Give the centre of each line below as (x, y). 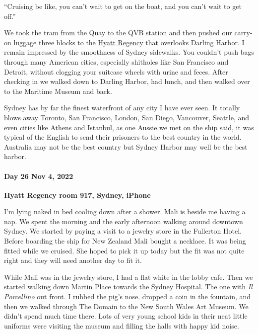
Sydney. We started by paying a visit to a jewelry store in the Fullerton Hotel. (123, 231)
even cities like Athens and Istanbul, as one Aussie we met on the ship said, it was (129, 127)
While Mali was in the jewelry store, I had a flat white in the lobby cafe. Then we (129, 277)
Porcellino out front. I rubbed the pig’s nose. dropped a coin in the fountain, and (128, 296)
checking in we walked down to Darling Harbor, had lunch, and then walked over (127, 81)
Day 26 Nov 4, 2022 (39, 176)
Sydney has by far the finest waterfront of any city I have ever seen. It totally (122, 108)
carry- (243, 33)
